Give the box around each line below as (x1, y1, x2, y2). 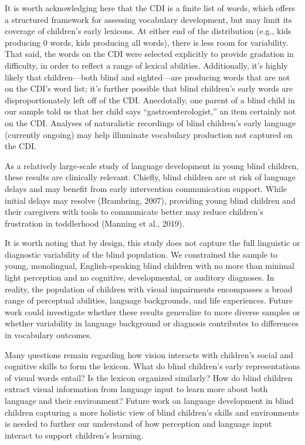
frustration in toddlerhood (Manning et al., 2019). (5, 217, 185, 229)
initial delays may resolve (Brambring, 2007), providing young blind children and (5, 194, 296, 206)
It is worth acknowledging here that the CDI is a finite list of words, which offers (5, 2, 295, 14)
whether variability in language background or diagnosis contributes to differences (5, 317, 299, 329)
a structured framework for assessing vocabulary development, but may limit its (5, 13, 292, 25)
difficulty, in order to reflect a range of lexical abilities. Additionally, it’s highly (5, 59, 288, 71)
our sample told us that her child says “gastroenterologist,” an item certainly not (5, 105, 296, 117)
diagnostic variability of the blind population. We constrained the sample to (5, 248, 278, 260)
